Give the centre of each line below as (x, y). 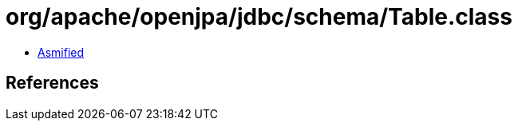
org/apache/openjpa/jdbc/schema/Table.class (259, 17)
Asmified (61, 52)
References (52, 83)
